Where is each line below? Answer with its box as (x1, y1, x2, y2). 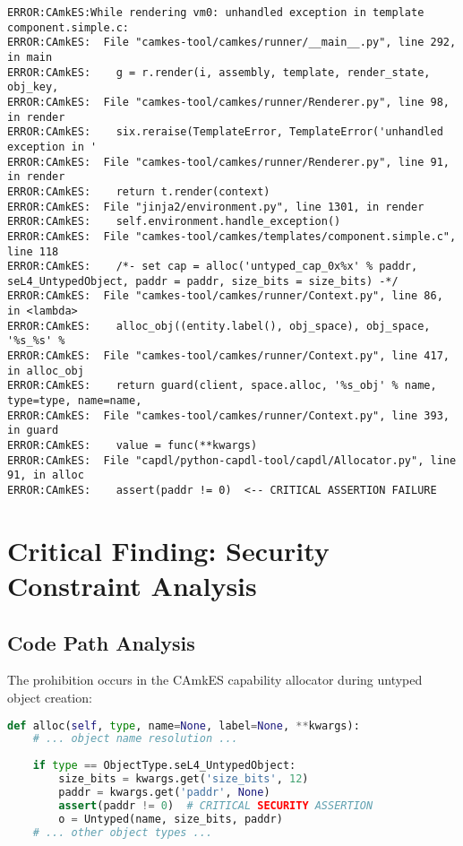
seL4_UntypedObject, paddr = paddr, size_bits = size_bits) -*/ (7, 274, 399, 288)
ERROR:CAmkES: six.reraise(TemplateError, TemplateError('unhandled (7, 125, 443, 139)
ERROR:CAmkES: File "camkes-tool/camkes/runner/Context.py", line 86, (7, 289, 443, 303)
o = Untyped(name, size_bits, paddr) (58, 812, 283, 825)
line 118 (7, 245, 59, 258)
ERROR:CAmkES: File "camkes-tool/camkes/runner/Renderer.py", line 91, (7, 155, 450, 168)
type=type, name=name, (7, 394, 142, 408)
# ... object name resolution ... (32, 732, 238, 746)
